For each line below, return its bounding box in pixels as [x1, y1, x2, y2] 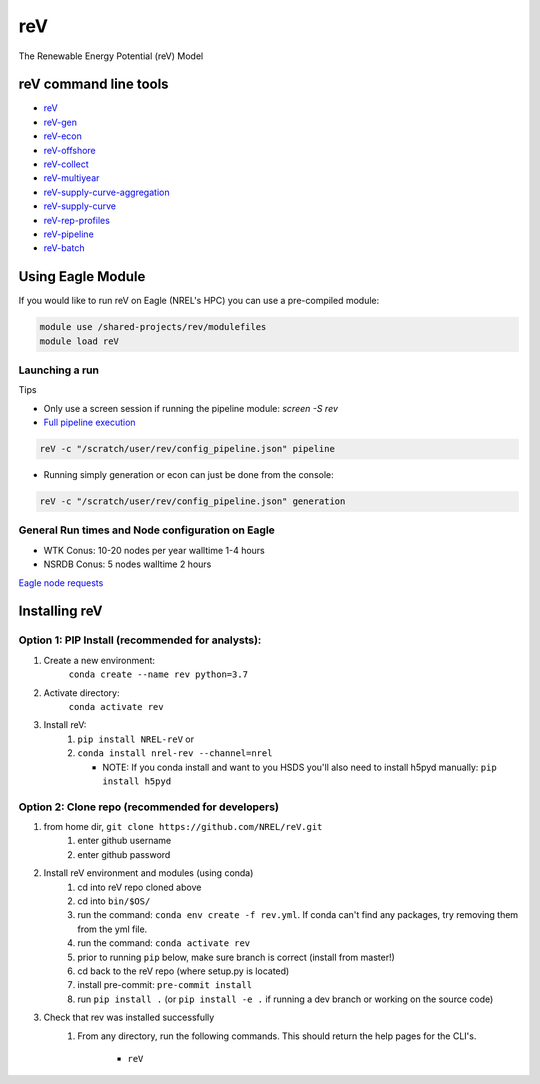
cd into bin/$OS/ [77, 895, 151, 907]
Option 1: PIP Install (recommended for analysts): [18, 633, 262, 647]
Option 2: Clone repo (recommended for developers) [18, 800, 280, 814]
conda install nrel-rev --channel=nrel [77, 748, 273, 759]
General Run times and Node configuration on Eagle [18, 523, 275, 537]
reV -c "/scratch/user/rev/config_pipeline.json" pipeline [39, 443, 335, 455]
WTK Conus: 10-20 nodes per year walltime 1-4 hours [43, 544, 265, 556]
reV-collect [43, 158, 89, 170]
